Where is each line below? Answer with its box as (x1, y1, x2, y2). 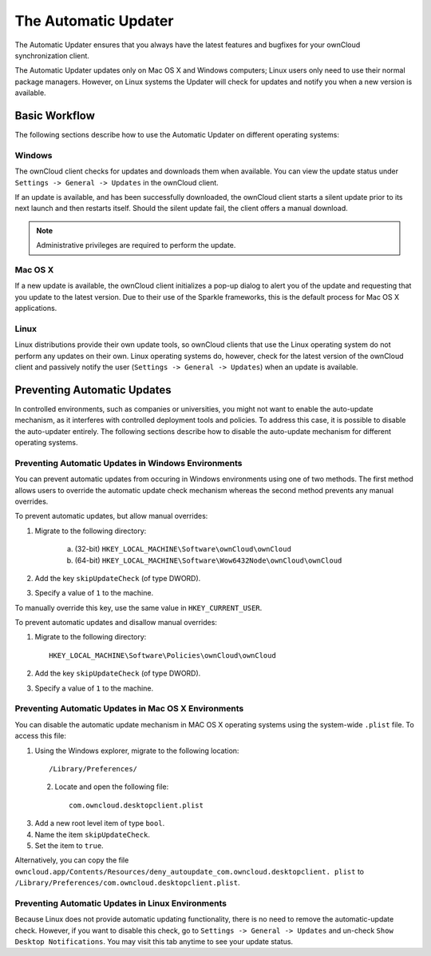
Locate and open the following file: (54, 782, 169, 791)
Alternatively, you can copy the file (14, 855, 129, 865)
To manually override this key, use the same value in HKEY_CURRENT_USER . (14, 603, 263, 612)
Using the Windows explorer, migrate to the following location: (34, 746, 239, 755)
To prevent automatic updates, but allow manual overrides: (14, 512, 208, 521)
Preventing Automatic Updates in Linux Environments (14, 898, 227, 909)
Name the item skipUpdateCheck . (34, 830, 151, 839)
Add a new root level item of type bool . (34, 819, 165, 828)
